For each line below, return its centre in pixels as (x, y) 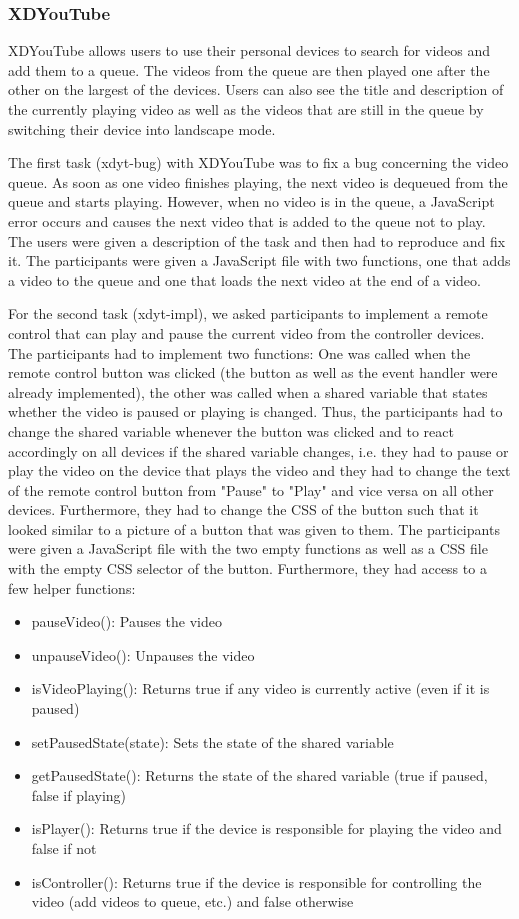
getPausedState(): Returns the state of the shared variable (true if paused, (259, 775)
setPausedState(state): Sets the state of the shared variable (212, 741)
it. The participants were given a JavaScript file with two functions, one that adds (259, 260)
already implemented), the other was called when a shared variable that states (248, 391)
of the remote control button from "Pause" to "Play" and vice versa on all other (251, 489)
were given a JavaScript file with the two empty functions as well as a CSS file (248, 548)
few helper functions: (72, 587)
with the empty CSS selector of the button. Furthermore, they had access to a (247, 568)
